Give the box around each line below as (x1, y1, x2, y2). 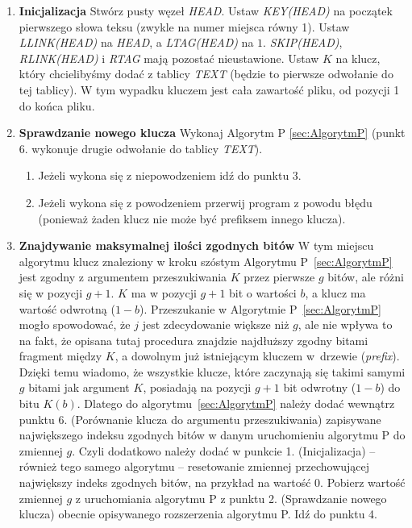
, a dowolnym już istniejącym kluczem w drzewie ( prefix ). (114, 347, 400, 364)
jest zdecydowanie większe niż (142, 316, 289, 333)
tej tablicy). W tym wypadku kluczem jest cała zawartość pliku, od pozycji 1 (19, 81, 400, 98)
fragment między (19, 347, 102, 364)
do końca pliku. (19, 97, 95, 114)
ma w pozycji (131, 284, 197, 301)
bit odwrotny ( (283, 379, 356, 396)
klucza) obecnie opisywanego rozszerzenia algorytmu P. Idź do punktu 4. (19, 505, 377, 522)
